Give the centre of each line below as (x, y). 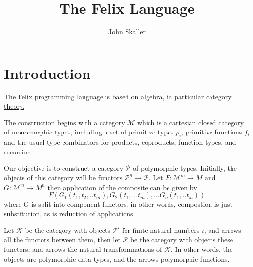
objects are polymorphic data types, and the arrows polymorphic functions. (117, 258)
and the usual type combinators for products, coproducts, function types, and (120, 142)
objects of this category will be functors (63, 178)
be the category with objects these (182, 239)
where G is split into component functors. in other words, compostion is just (118, 204)
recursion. (19, 151)
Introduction (47, 73)
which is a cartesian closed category (190, 122)
